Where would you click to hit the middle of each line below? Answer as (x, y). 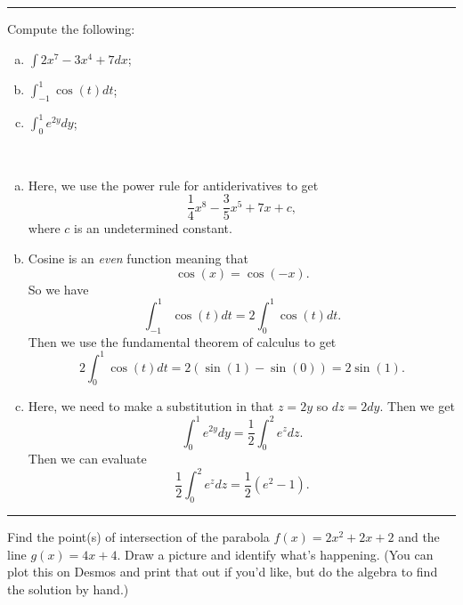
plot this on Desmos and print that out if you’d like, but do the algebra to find (223, 572)
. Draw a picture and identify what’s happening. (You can (275, 554)
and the (419, 537)
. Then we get (417, 406)
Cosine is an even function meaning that (138, 258)
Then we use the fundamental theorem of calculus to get (182, 341)
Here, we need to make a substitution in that (151, 406)
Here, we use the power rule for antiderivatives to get (173, 185)
